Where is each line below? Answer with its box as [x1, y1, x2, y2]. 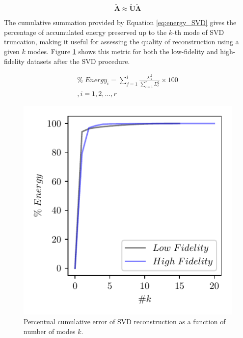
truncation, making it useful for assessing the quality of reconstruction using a [4, 36, 239, 47]
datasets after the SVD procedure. [27, 56, 130, 66]
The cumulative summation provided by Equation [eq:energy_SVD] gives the [4, 17, 237, 28]
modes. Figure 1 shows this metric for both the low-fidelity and [27, 46, 218, 56]
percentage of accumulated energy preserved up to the [4, 27, 167, 37]
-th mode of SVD [172, 27, 224, 37]
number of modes [24, 326, 76, 336]
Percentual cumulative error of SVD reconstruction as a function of [24, 316, 226, 326]
